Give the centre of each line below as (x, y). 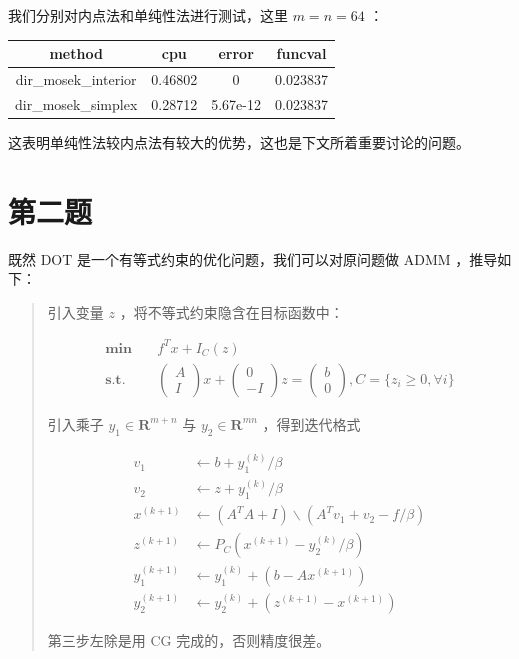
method (76, 53)
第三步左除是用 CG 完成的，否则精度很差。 (189, 640)
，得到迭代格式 (311, 423)
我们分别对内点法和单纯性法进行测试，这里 (148, 15)
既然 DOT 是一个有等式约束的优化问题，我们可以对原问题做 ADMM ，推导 (253, 258)
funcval (301, 53)
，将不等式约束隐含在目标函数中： (231, 311)
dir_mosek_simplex (76, 103)
